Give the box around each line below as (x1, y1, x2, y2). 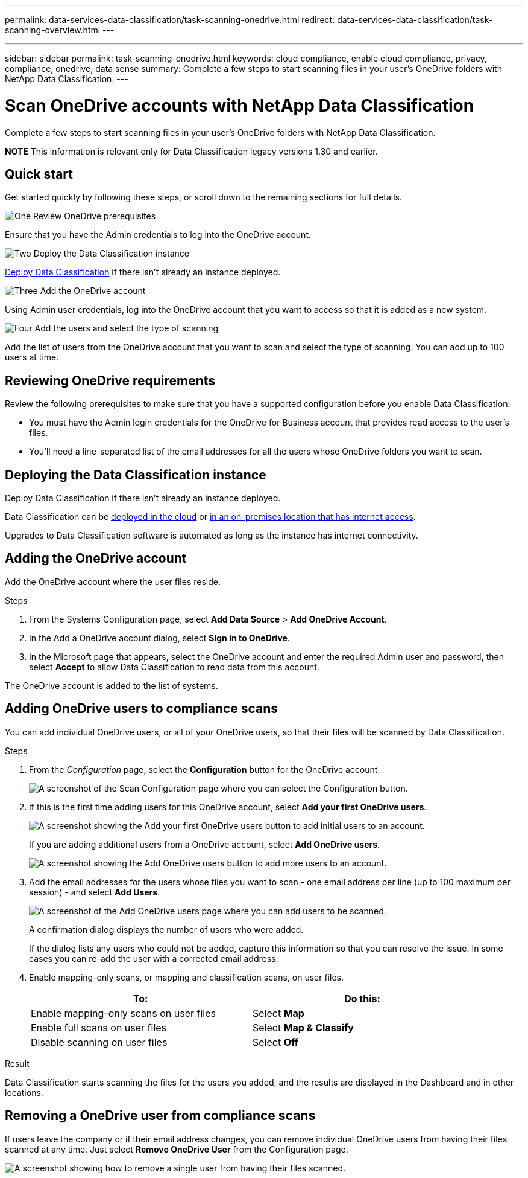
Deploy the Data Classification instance (33, 248, 190, 259)
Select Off (253, 1036, 299, 1048)
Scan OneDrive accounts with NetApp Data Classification (5, 95, 474, 116)
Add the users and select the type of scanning (34, 323, 219, 334)
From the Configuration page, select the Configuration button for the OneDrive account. (29, 764, 380, 775)
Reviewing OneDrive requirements (5, 373, 216, 388)
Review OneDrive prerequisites (33, 211, 156, 222)
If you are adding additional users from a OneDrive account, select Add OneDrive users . (29, 839, 380, 850)
